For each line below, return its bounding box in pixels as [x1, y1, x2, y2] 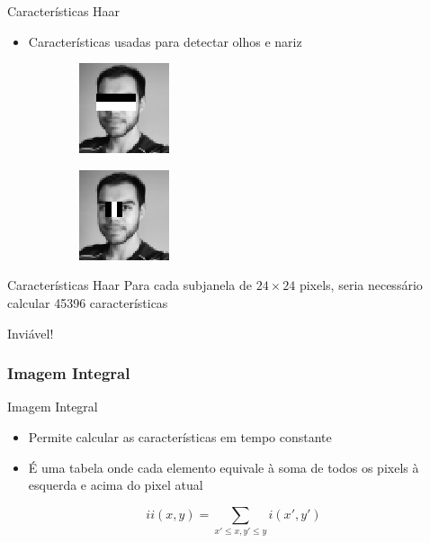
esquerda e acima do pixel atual [28, 475, 203, 494]
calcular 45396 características [7, 293, 168, 312]
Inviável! [7, 323, 54, 342]
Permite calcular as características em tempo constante [28, 427, 332, 446]
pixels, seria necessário [299, 276, 423, 294]
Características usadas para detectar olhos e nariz [28, 32, 302, 50]
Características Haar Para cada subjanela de [7, 276, 253, 294]
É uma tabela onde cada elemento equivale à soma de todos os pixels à [28, 457, 419, 476]
